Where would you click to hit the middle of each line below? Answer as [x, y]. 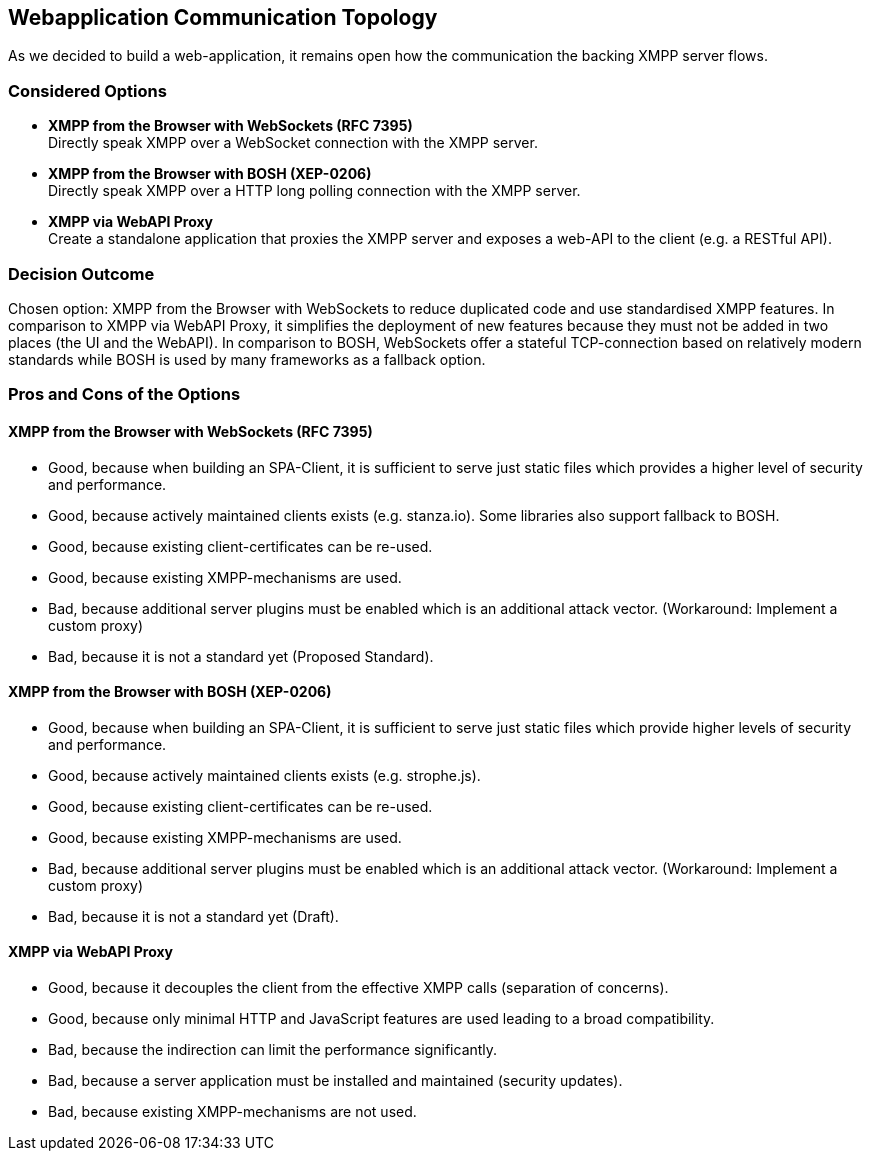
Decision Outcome [81, 273]
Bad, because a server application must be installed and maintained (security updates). [335, 1080]
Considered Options [87, 90]
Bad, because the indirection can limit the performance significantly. [273, 1049]
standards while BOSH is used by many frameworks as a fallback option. [247, 359]
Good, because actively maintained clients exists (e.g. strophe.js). [264, 775]
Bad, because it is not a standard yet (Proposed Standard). [241, 656]
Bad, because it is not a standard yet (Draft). [193, 916]
